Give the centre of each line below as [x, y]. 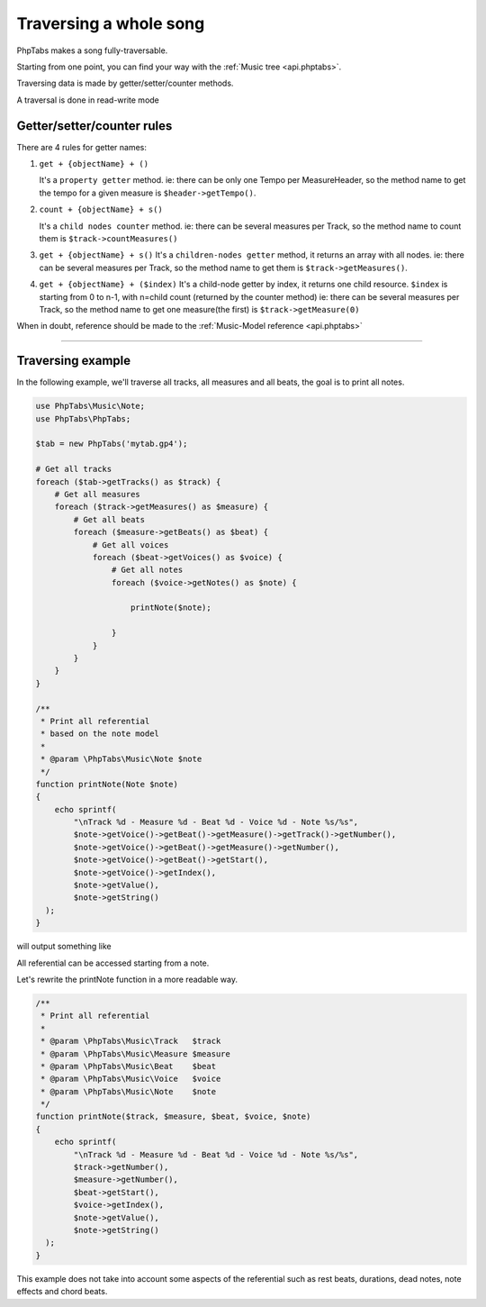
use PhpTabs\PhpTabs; [83, 418]
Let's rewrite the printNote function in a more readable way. [127, 979]
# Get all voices [130, 545]
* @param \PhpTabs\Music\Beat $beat [128, 1066]
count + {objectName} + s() [101, 210]
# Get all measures [98, 494]
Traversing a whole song [111, 23]
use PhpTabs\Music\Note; [90, 406]
